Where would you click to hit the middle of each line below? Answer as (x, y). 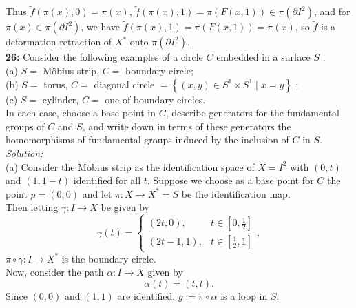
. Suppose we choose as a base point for (230, 180)
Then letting (32, 207)
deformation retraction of (59, 42)
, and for (332, 11)
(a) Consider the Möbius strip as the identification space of (130, 166)
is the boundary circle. (109, 258)
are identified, (146, 295)
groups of (25, 126)
